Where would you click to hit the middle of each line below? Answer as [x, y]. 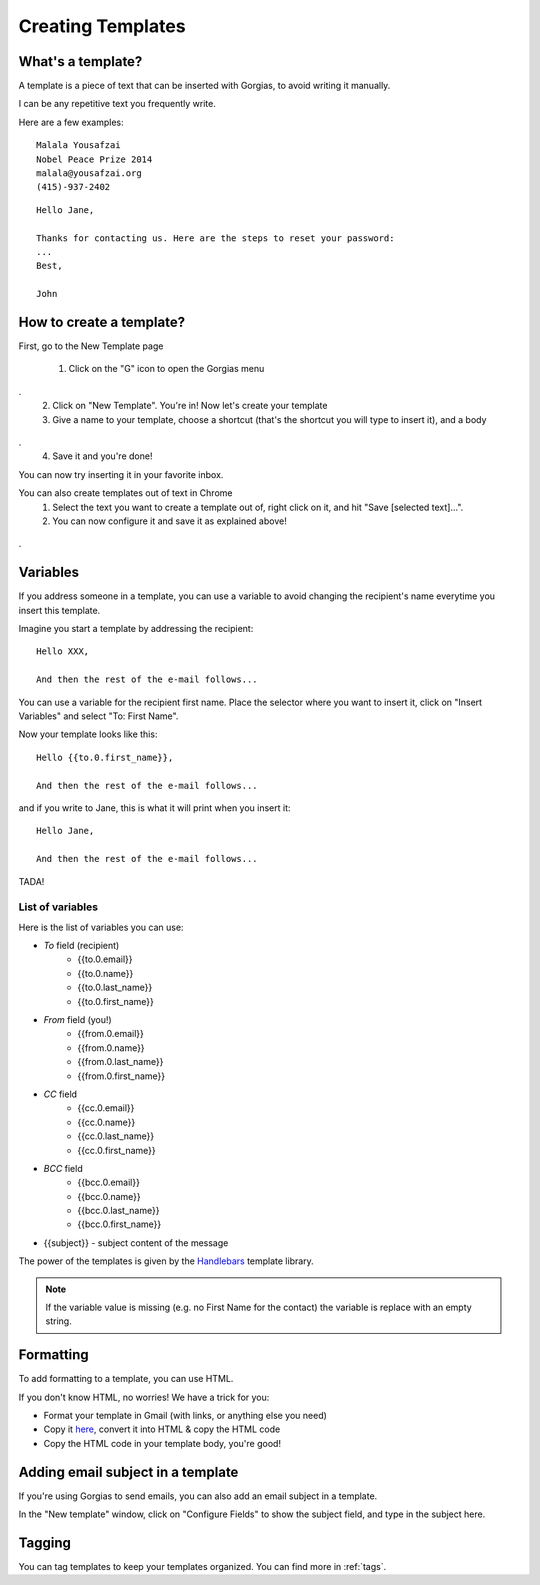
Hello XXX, [63, 651]
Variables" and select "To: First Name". [98, 716]
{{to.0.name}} [105, 973]
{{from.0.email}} [111, 1034]
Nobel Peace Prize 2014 [94, 159]
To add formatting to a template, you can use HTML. [126, 1379]
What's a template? [80, 61]
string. [58, 1321]
